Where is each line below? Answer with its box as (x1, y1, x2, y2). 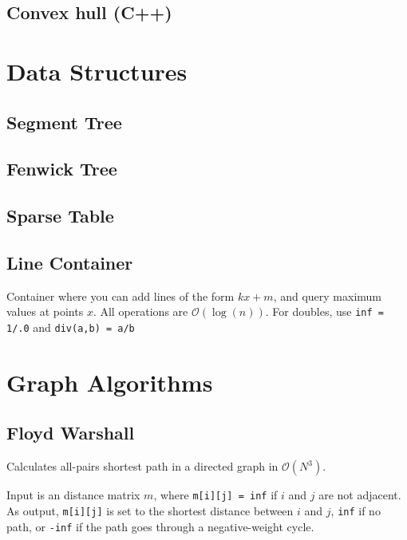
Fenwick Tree (6, 156, 117, 181)
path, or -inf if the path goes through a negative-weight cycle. (6, 518, 314, 534)
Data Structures (6, 54, 188, 87)
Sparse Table (6, 203, 114, 228)
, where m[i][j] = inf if (153, 487, 278, 503)
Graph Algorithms (6, 365, 213, 398)
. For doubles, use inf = (265, 303, 384, 320)
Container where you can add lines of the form (6, 287, 235, 304)
